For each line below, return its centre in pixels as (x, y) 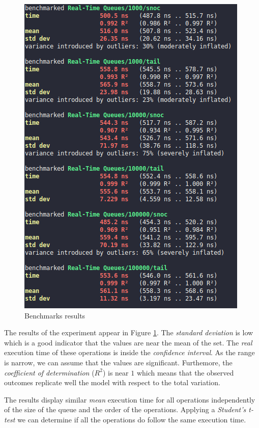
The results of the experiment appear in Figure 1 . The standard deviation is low (129, 332)
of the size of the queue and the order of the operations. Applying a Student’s (125, 409)
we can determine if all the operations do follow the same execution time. (132, 419)
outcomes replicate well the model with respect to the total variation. (112, 382)
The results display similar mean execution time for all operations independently (130, 399)
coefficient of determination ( (49, 372)
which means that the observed (185, 372)
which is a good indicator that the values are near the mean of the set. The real (128, 342)
